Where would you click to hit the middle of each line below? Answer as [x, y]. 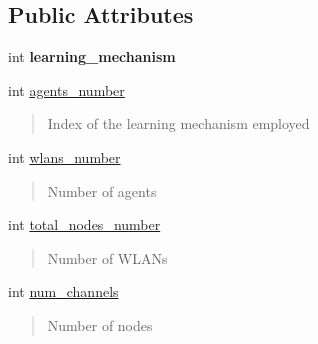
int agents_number [66, 89]
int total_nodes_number [84, 224]
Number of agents [102, 190]
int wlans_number [64, 156]
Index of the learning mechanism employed [178, 123]
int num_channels [63, 291]
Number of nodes [100, 324]
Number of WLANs [107, 257]
